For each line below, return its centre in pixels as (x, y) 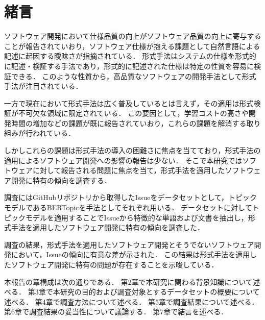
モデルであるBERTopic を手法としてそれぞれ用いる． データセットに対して (128, 207)
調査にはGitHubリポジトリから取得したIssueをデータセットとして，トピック (131, 197)
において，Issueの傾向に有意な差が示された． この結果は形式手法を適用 (130, 254)
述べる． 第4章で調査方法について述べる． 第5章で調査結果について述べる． (131, 301)
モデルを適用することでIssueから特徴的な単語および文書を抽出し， (137, 217)
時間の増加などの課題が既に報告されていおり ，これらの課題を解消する (129, 123)
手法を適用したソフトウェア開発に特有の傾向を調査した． (107, 227)
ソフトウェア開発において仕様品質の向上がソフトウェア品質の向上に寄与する (133, 36)
